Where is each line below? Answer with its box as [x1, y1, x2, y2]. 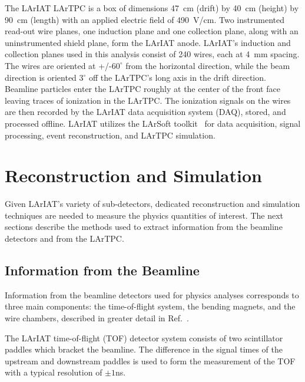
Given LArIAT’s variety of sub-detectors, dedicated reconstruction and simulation [5, 197, 300, 210]
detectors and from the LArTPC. [5, 232, 124, 245]
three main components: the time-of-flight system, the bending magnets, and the [5, 300, 296, 312]
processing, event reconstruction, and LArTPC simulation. [5, 129, 216, 141]
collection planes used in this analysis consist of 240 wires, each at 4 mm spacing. [5, 48, 300, 60]
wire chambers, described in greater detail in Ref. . [5, 312, 189, 324]
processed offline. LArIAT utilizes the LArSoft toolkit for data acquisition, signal [5, 117, 301, 129]
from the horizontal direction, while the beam [125, 59, 290, 71]
